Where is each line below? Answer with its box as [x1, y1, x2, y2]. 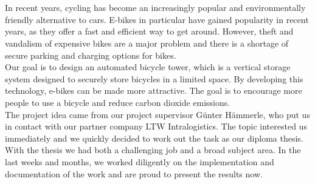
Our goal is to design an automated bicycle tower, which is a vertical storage [5, 61, 291, 73]
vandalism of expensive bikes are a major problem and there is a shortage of [5, 36, 289, 49]
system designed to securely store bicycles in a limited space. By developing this [5, 72, 303, 85]
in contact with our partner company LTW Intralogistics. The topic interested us [5, 120, 307, 133]
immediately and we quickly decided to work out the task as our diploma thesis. [5, 131, 303, 144]
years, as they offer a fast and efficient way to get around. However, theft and [5, 25, 294, 38]
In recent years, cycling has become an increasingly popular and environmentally [5, 1, 306, 14]
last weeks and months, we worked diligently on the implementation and [5, 155, 274, 168]
